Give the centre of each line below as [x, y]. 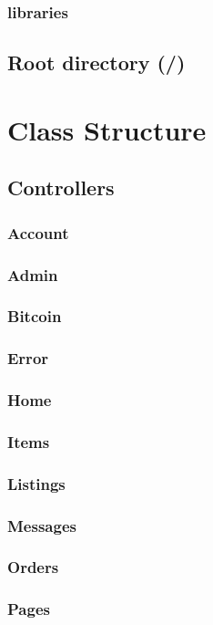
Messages [42, 525]
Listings [36, 483]
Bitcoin [35, 316]
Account [38, 232]
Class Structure [107, 129]
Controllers [61, 187]
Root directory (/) [96, 62]
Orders [33, 567]
